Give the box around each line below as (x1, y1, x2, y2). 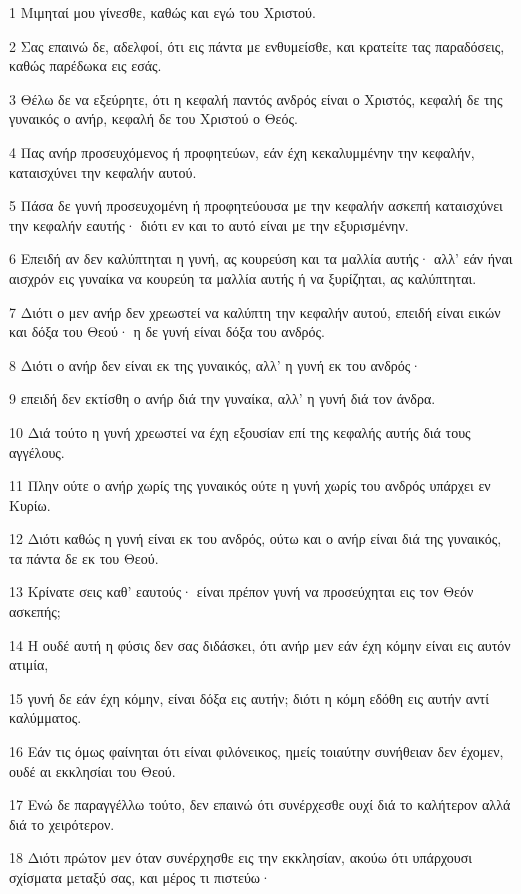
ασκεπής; (9, 601, 61, 622)
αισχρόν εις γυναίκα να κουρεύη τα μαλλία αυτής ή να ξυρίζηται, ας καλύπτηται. (9, 267, 477, 288)
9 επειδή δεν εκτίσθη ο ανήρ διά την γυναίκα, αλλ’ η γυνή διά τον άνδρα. (9, 388, 436, 409)
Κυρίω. (9, 494, 51, 515)
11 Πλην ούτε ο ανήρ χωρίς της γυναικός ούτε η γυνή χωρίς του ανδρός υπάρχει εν (9, 475, 491, 496)
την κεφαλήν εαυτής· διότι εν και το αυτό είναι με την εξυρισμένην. (9, 214, 409, 235)
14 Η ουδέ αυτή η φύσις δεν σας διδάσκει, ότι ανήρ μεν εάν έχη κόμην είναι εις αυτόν (9, 634, 511, 655)
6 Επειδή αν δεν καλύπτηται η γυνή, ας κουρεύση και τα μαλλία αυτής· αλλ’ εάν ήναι (9, 248, 513, 269)
